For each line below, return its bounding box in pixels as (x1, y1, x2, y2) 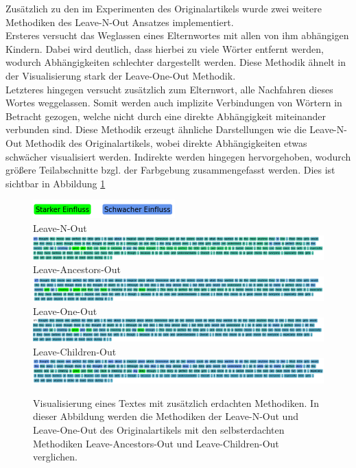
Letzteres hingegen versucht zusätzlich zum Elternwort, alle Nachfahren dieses (5, 82, 333, 96)
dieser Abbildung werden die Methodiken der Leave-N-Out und (33, 409, 298, 423)
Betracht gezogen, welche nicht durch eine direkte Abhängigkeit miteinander (5, 108, 326, 123)
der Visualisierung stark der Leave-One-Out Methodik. (5, 68, 236, 82)
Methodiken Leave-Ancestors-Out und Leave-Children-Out (33, 436, 279, 450)
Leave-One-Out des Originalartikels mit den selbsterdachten (33, 422, 285, 436)
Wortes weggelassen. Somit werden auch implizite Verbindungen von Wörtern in (5, 95, 342, 110)
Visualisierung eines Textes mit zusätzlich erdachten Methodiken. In (33, 395, 319, 410)
